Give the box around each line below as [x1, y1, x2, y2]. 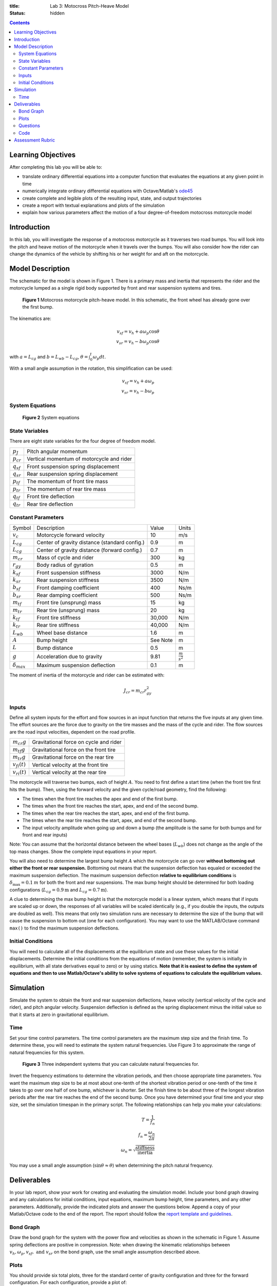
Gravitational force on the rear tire [32, 754, 114, 761]
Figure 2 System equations [22, 415, 80, 421]
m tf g [12, 746, 26, 754]
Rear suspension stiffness [36, 577, 100, 584]
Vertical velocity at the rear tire [32, 769, 107, 776]
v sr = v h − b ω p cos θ [116, 338, 160, 346]
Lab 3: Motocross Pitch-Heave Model [50, 3, 129, 9]
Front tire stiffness [36, 614, 81, 621]
